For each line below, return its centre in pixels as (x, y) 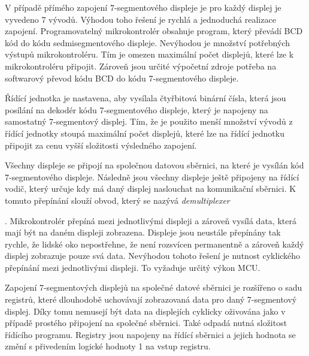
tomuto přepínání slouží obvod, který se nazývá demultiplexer (117, 200)
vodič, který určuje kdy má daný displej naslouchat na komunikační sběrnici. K (151, 188)
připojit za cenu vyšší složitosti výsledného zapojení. (101, 145)
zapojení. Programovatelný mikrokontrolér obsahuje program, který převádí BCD (154, 31)
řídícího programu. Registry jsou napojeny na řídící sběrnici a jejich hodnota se (150, 334)
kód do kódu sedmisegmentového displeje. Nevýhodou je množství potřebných (147, 42)
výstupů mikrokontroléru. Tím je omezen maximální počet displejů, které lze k (149, 54)
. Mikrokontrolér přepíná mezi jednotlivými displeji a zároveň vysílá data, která (151, 220)
